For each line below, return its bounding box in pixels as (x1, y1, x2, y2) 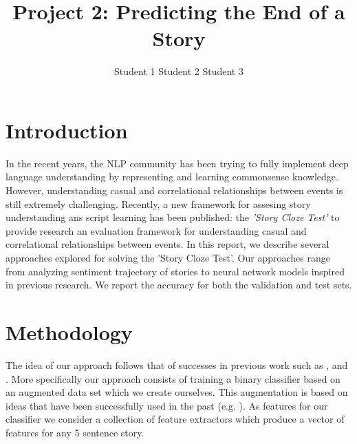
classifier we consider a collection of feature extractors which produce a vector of (6, 412, 345, 426)
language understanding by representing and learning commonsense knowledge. (6, 169, 338, 184)
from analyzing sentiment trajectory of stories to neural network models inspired (6, 264, 345, 278)
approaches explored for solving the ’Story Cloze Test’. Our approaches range (6, 251, 330, 264)
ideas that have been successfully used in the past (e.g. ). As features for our (6, 398, 328, 412)
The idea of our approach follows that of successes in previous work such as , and (6, 357, 348, 372)
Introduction (6, 116, 128, 144)
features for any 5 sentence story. (6, 425, 144, 439)
